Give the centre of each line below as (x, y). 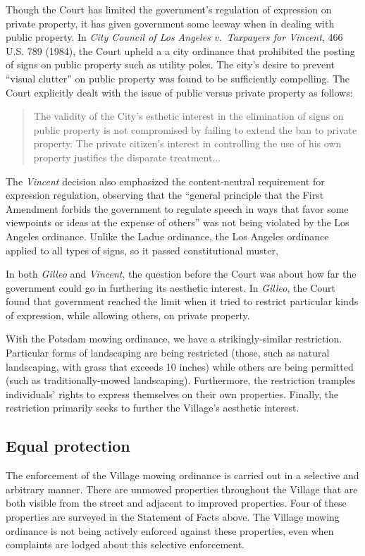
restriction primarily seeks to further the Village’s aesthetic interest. (153, 408)
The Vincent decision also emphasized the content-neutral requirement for (165, 181)
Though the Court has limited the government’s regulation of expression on (169, 9)
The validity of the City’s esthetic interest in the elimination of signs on (188, 116)
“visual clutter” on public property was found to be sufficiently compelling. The (178, 78)
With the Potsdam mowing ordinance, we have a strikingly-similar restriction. (174, 339)
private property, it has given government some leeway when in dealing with (170, 23)
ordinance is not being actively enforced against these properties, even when (170, 530)
